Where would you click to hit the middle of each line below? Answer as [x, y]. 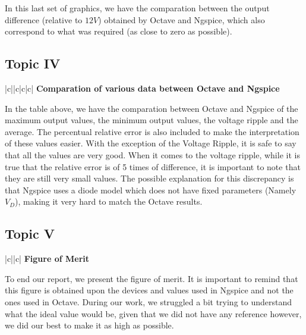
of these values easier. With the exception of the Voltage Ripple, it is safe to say [151, 143]
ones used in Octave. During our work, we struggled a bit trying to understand [148, 301]
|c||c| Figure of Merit [47, 259]
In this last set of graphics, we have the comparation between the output [137, 8]
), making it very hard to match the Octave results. [109, 201]
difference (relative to [44, 19]
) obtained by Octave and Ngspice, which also [182, 19]
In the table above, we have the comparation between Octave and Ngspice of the [152, 108]
